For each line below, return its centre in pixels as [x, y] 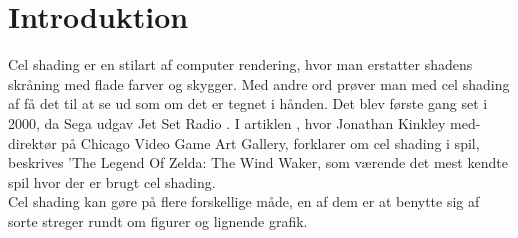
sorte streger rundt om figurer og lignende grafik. [158, 220]
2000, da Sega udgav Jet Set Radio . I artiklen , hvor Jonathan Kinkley [227, 122]
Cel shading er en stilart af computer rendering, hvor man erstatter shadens [240, 64]
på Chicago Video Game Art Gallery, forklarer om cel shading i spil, [270, 142]
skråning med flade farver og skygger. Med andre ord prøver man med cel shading [259, 83]
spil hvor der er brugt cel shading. [112, 181]
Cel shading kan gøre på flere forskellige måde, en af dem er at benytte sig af [244, 201]
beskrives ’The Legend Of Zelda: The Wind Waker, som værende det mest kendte [258, 162]
